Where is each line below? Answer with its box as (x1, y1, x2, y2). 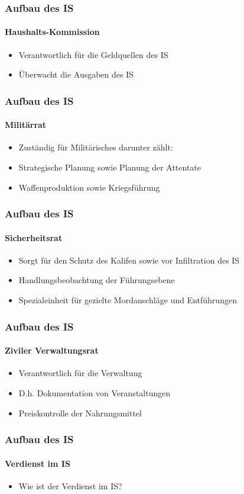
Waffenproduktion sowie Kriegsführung (18, 181, 160, 193)
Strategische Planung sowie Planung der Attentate (18, 161, 201, 174)
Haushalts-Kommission (5, 25, 100, 38)
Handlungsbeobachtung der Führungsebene (18, 274, 175, 286)
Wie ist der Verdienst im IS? (18, 479, 122, 492)
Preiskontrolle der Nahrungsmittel (18, 406, 142, 419)
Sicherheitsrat (5, 231, 63, 243)
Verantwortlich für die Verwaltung (18, 367, 142, 379)
